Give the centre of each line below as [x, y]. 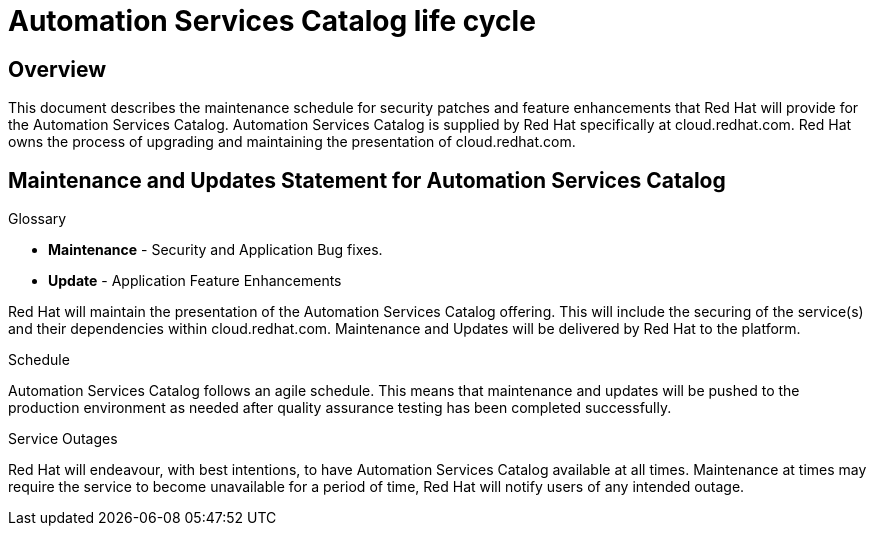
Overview [57, 69]
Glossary [37, 219]
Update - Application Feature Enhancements [195, 281]
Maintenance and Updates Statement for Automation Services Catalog [367, 180]
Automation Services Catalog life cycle [272, 21]
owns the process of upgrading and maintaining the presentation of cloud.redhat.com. [292, 142]
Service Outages [63, 439]
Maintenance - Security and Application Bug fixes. [215, 250]
